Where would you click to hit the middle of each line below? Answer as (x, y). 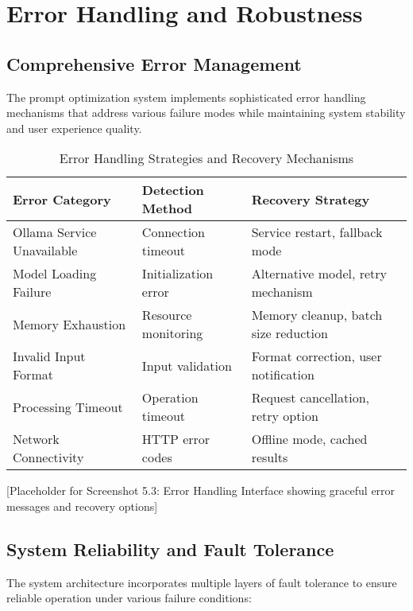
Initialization (178, 274)
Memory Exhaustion (69, 324)
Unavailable (45, 251)
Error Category (62, 199)
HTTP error (176, 439)
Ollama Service (55, 232)
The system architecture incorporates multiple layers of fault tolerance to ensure (202, 582)
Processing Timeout (68, 407)
